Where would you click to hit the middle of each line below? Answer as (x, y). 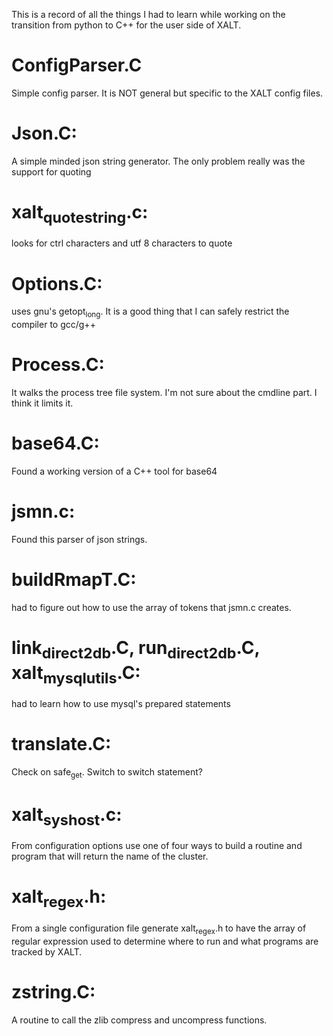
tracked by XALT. (47, 951)
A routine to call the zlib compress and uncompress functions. (139, 1020)
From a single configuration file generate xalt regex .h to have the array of (159, 929)
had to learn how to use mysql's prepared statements (121, 704)
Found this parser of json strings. (79, 539)
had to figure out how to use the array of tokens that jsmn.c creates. (151, 607)
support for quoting (51, 171)
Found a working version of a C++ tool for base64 (114, 471)
